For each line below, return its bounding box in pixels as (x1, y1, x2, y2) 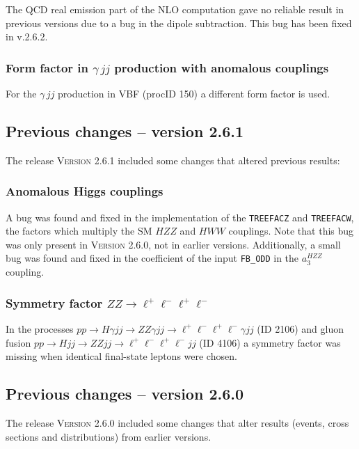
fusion (6, 335, 31, 349)
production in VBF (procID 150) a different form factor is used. (58, 86, 330, 100)
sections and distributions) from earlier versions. (6, 429, 212, 443)
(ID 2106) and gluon (257, 321, 344, 336)
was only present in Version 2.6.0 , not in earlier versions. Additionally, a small (6, 237, 341, 251)
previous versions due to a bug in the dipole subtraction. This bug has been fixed (6, 15, 352, 30)
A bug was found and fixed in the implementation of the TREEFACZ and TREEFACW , (6, 210, 354, 224)
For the (6, 86, 37, 100)
